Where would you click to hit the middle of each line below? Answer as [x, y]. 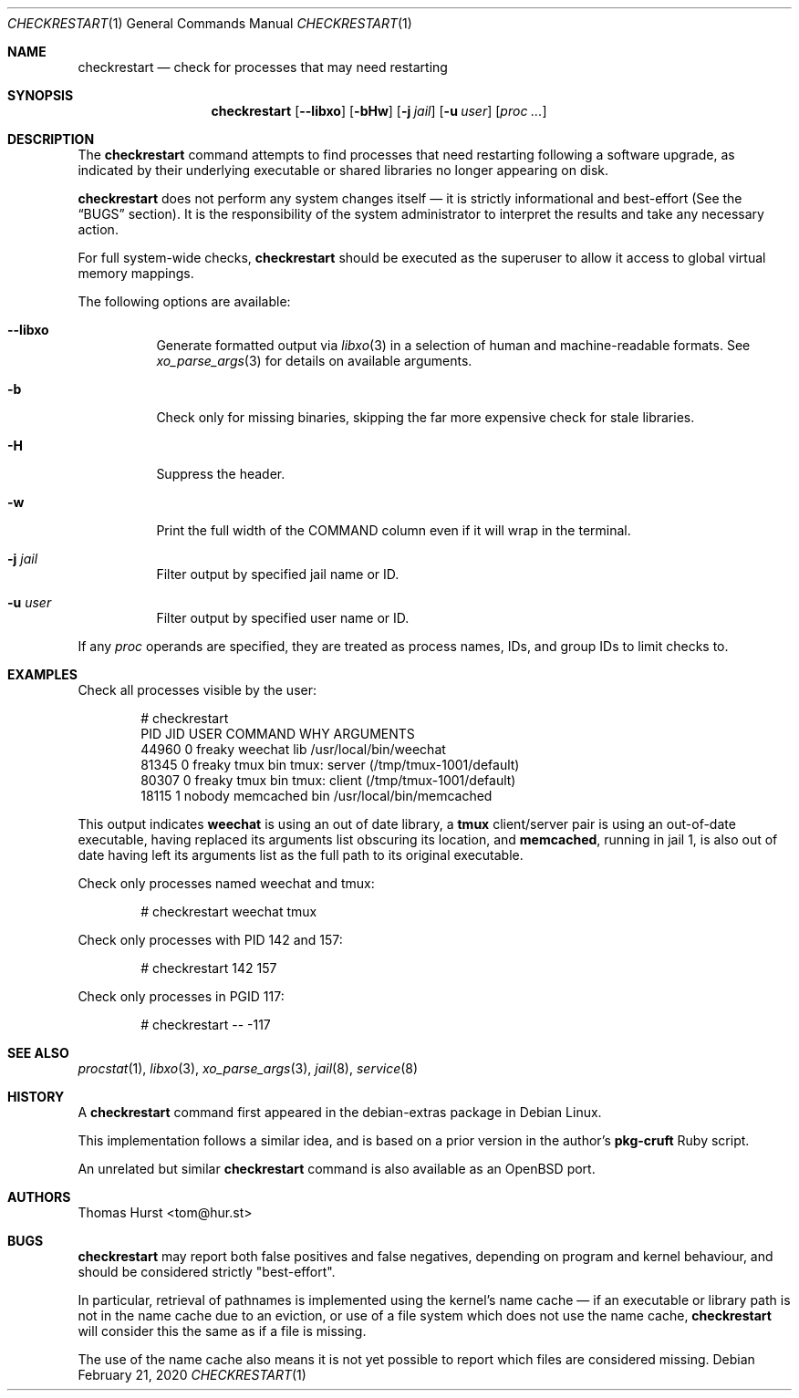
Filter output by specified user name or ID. [283, 618]
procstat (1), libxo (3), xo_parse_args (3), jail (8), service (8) [248, 1068]
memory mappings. [136, 273]
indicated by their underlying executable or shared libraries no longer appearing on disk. [343, 170]
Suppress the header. [221, 474]
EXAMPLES [42, 674]
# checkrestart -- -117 [206, 1025]
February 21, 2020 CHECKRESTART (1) [192, 1375]
